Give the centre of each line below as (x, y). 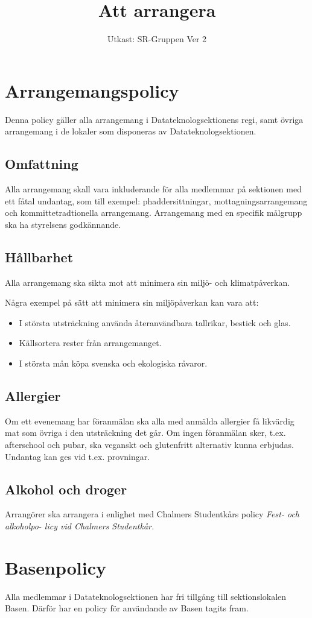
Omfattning (42, 164)
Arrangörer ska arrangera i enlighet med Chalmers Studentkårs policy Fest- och (152, 514)
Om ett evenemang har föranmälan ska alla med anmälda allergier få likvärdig (150, 421)
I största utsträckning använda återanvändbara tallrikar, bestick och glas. (155, 322)
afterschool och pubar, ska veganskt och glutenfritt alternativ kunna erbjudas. (149, 444)
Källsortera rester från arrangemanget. (90, 343)
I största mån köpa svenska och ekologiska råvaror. (113, 363)
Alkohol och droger (66, 489)
